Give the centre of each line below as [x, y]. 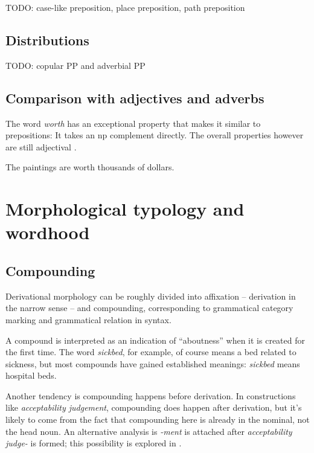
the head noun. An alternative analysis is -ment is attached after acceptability [149, 431]
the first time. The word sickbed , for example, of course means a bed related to [151, 352]
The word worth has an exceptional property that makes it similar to [133, 123]
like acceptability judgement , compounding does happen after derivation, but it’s [154, 407]
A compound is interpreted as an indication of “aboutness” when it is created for [155, 340]
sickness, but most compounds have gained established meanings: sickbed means [153, 363]
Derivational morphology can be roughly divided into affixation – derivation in [151, 296]
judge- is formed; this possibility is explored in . [94, 443]
